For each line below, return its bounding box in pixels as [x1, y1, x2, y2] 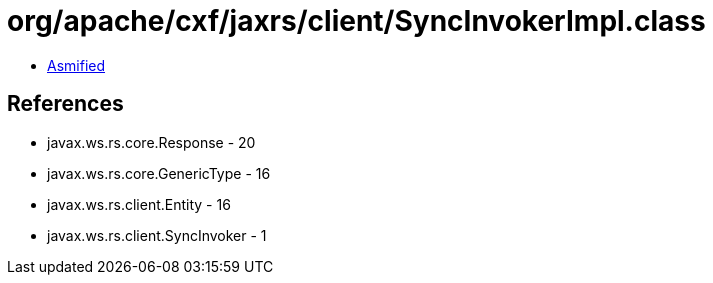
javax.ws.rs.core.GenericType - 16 [47, 164, 271, 182]
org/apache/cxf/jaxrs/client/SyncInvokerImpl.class [7, 4, 706, 38]
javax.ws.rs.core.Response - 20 [47, 133, 256, 151]
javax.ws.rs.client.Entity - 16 [47, 195, 231, 213]
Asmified [47, 56, 106, 74]
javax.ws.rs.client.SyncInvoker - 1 [47, 226, 267, 244]
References [7, 91, 124, 117]
